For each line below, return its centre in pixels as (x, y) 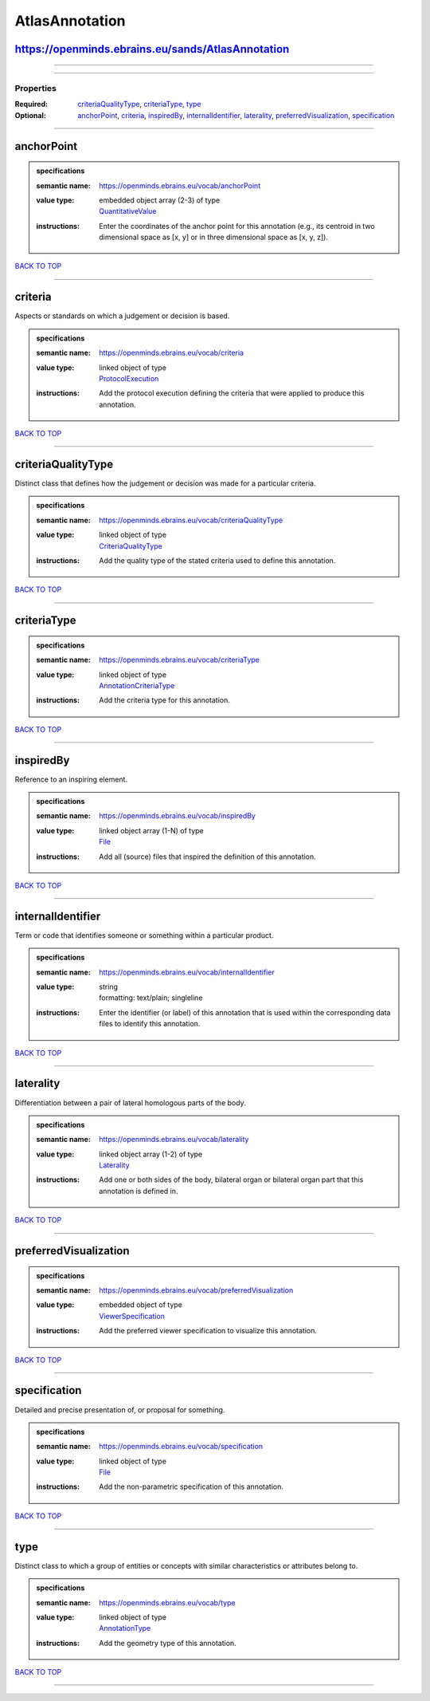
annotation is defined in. (139, 1191)
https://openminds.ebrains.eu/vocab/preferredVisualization (196, 1290)
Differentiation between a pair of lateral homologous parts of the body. (130, 1102)
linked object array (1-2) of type (151, 1154)
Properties (36, 88)
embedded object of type (141, 1305)
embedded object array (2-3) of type (160, 200)
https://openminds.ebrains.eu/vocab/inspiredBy (178, 816)
